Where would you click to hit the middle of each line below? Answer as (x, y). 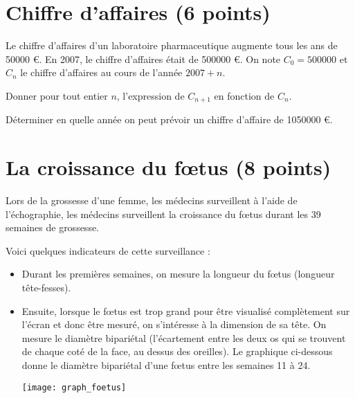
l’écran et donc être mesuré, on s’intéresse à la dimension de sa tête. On (174, 324)
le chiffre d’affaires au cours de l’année (101, 72)
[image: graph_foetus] (74, 387)
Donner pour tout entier (57, 95)
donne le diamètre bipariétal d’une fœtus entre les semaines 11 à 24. (166, 365)
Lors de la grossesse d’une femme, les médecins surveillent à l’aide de (152, 200)
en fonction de (244, 95)
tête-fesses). (46, 288)
